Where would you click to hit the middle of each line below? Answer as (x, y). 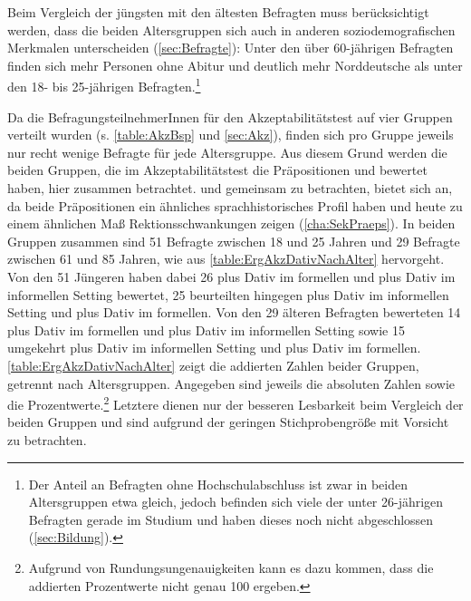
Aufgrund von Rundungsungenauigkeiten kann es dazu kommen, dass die (231, 567)
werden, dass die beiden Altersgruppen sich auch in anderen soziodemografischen (231, 29)
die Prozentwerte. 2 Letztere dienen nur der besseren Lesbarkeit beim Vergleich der (235, 403)
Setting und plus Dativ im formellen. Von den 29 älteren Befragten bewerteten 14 (234, 312)
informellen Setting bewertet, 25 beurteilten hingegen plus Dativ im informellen (228, 294)
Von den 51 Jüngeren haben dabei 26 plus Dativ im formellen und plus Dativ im (231, 276)
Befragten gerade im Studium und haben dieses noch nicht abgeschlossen (231, 519)
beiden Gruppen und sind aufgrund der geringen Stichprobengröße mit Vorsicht (228, 422)
